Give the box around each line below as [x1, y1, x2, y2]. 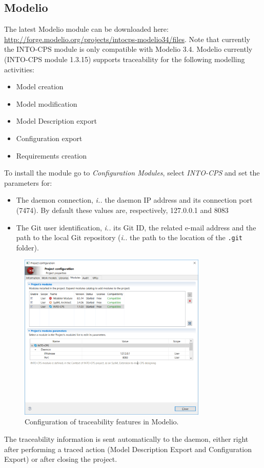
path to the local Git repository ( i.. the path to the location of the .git [16, 232, 243, 243]
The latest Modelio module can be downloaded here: [4, 24, 169, 34]
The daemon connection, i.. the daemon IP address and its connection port [16, 194, 253, 205]
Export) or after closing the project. [4, 454, 117, 464]
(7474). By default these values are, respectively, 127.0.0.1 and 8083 [16, 204, 229, 215]
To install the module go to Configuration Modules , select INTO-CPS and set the [4, 167, 260, 178]
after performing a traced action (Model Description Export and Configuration [4, 443, 252, 454]
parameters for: [4, 177, 52, 188]
